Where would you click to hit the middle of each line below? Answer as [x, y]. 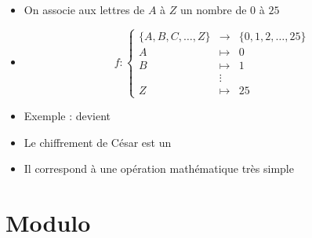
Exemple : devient [67, 116]
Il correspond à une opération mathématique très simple [159, 168]
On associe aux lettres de [84, 9]
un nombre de [213, 9]
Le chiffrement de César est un [98, 142]
